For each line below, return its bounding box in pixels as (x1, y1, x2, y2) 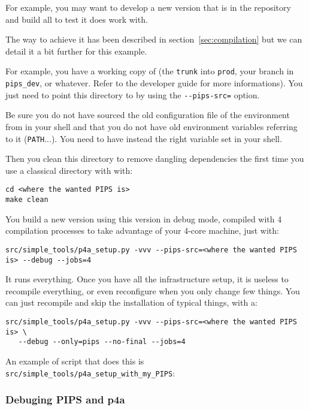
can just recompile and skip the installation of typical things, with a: (5, 296, 257, 309)
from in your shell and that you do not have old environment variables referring (5, 120, 298, 132)
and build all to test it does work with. (5, 13, 148, 25)
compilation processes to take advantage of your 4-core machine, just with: (5, 224, 279, 237)
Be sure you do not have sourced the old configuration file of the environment (5, 108, 290, 121)
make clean (5, 195, 49, 204)
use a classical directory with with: (5, 164, 133, 176)
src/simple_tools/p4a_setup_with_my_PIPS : (5, 366, 175, 379)
